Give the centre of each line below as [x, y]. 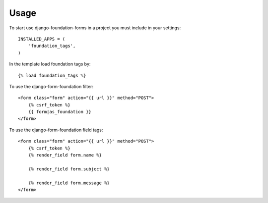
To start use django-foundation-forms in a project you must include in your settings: [95, 28]
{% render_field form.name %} [65, 155]
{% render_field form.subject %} [69, 169]
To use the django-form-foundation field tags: [56, 130]
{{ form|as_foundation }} [60, 112]
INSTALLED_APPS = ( [42, 39]
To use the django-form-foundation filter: [51, 86]
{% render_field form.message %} [69, 183]
